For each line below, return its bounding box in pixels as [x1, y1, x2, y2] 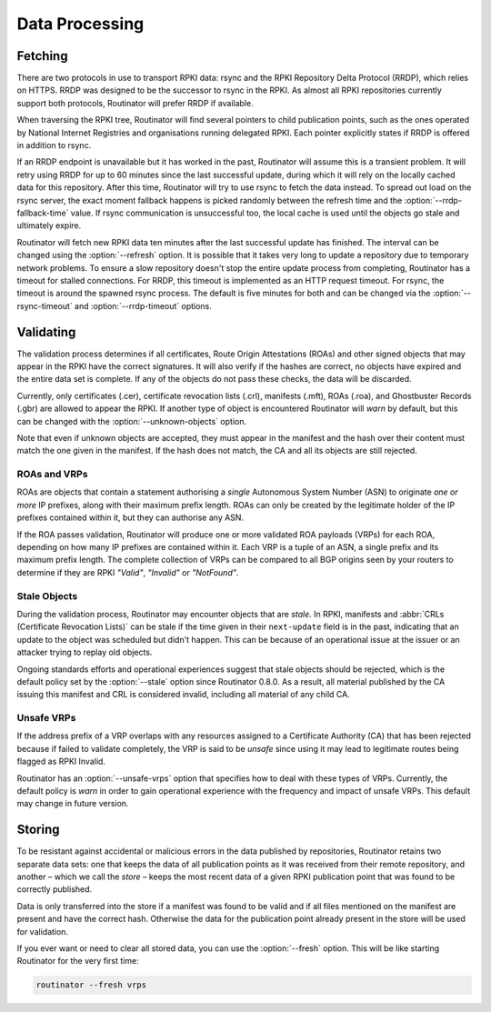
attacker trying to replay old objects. [16, 646, 153, 658]
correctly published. [16, 884, 93, 895]
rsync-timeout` [16, 300, 73, 311]
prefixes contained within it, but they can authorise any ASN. [16, 512, 245, 523]
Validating [16, 324, 76, 340]
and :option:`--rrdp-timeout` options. [74, 300, 213, 311]
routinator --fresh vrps [35, 980, 147, 990]
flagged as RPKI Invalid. [16, 756, 106, 767]
